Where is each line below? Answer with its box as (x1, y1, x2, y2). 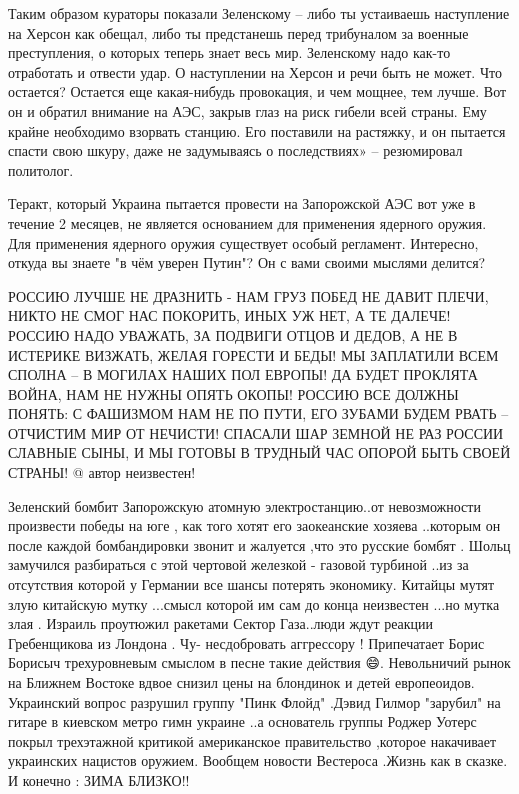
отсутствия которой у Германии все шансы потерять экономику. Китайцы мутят (8, 574, 495, 595)
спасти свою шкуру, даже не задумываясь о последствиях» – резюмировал (8, 140, 463, 161)
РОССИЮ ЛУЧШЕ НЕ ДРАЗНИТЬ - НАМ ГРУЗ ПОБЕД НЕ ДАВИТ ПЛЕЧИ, (8, 285, 489, 306)
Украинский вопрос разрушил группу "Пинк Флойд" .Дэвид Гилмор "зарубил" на (8, 691, 501, 712)
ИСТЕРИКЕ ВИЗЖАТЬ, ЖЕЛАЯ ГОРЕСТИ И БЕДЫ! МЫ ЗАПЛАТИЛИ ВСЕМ (8, 344, 499, 365)
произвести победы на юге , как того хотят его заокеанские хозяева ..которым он (8, 515, 501, 536)
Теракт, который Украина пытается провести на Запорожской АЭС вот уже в (8, 193, 476, 214)
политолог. (8, 159, 74, 180)
